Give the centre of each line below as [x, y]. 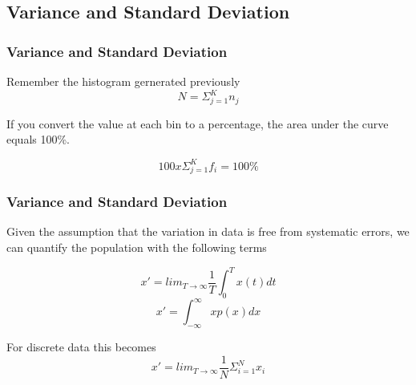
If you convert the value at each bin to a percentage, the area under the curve [198, 123]
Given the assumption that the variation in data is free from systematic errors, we [208, 231]
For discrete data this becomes [81, 347]
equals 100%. [38, 139]
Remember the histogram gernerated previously [123, 81]
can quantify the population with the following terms [137, 247]
